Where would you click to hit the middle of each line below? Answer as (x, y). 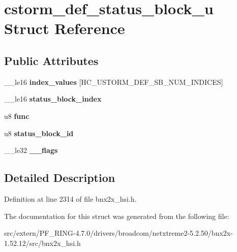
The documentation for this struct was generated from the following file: (117, 216)
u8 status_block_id (39, 133)
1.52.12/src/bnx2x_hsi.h (42, 243)
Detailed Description (60, 178)
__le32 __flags (31, 150)
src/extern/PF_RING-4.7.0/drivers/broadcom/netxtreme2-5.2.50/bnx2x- (118, 233)
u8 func (17, 116)
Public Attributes (51, 60)
